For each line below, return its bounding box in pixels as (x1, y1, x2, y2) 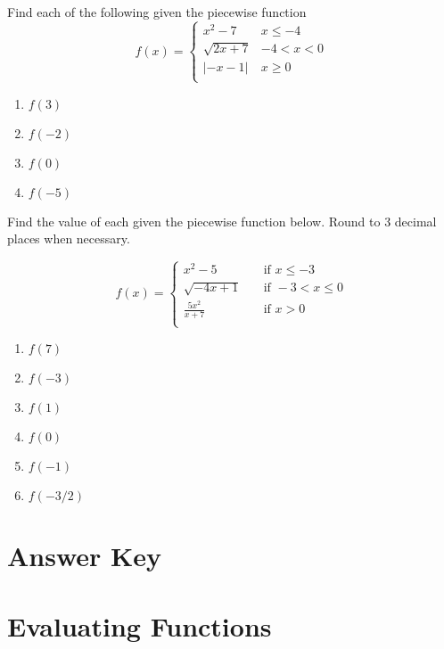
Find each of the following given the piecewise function (7, 3, 307, 21)
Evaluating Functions (7, 607, 272, 644)
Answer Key (7, 538, 162, 574)
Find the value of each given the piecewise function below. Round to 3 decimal (7, 211, 437, 230)
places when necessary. (7, 229, 130, 248)
